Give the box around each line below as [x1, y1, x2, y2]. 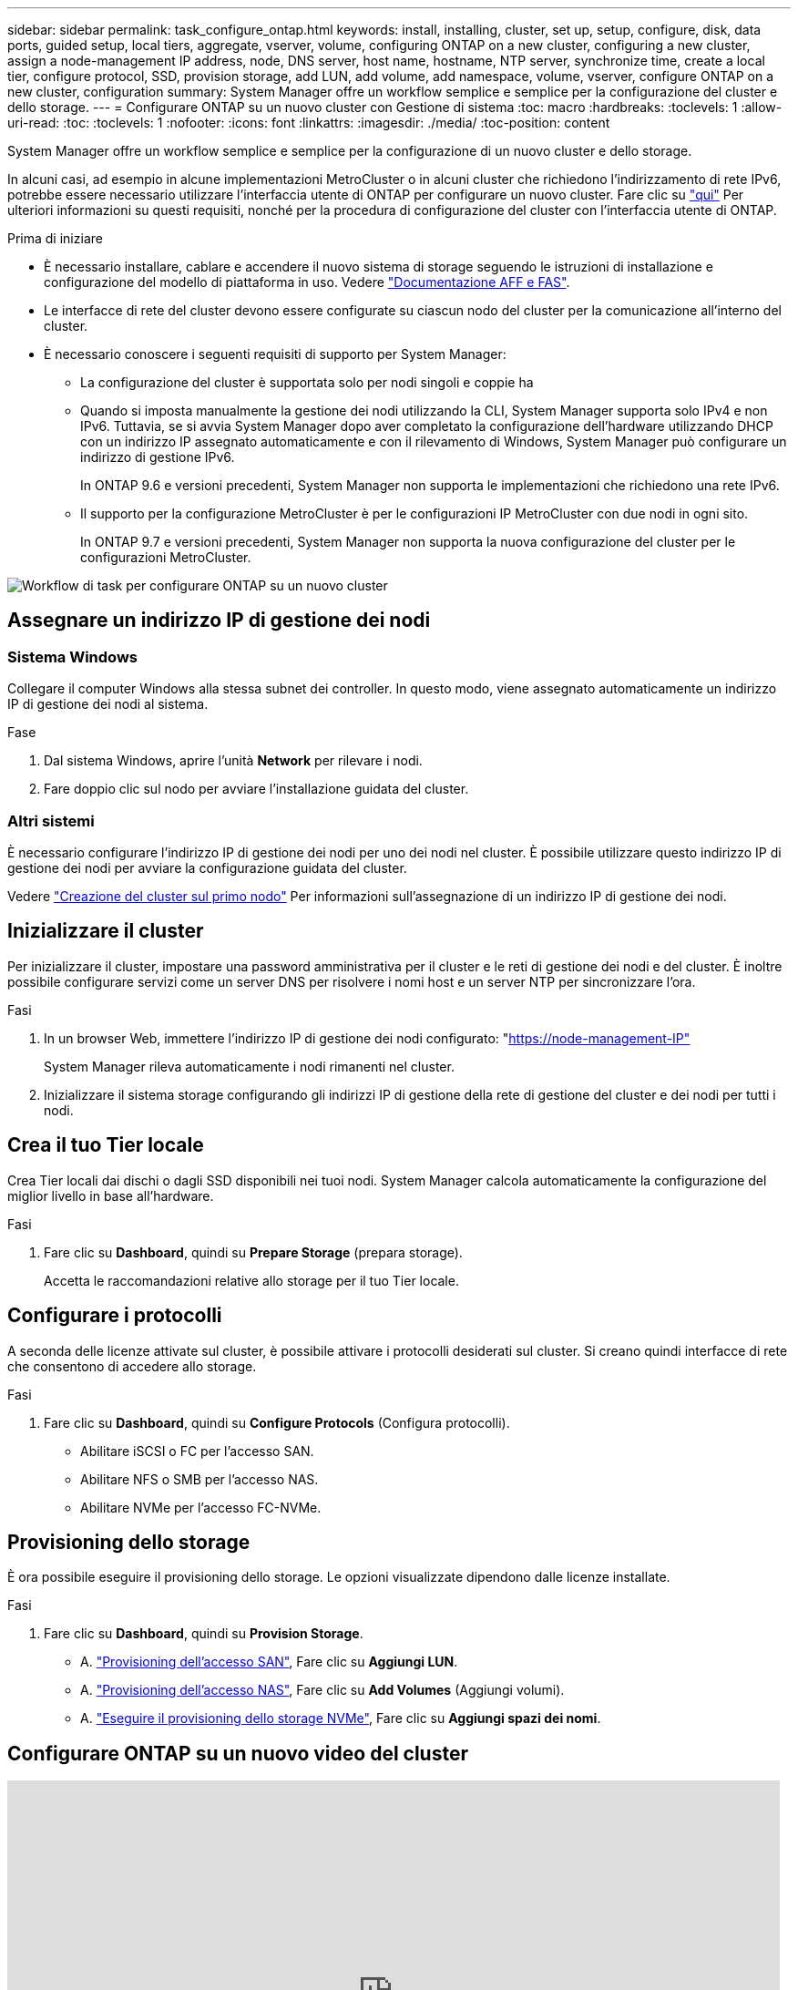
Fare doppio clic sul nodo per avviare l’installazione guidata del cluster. [44, 781, 469, 797]
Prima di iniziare [7, 231, 103, 246]
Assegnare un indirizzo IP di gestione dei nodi [7, 609, 431, 632]
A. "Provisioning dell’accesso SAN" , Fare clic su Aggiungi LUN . [80, 1654, 458, 1670]
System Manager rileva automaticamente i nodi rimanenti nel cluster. [44, 1058, 455, 1074]
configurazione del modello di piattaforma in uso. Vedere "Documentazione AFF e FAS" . [44, 274, 570, 290]
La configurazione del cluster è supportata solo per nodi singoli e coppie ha [80, 374, 534, 390]
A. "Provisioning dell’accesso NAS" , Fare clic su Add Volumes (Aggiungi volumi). [80, 1682, 565, 1698]
